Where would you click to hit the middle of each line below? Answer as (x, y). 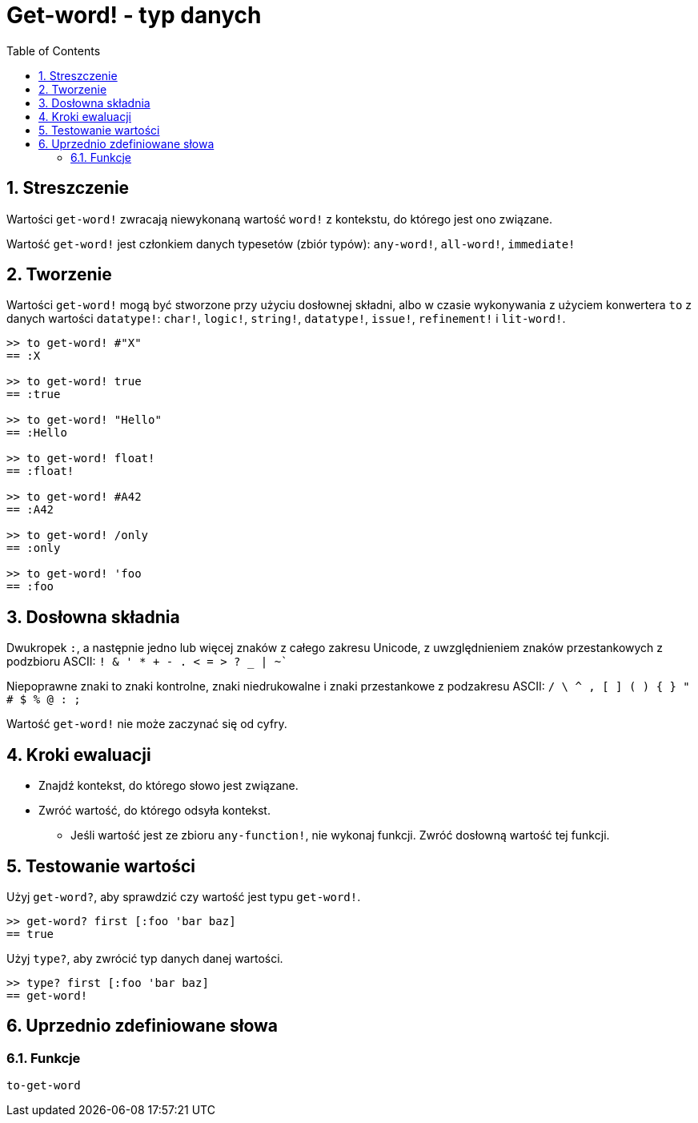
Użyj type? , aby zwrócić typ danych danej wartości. (145, 958)
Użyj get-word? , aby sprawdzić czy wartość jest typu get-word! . (184, 896)
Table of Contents (54, 50)
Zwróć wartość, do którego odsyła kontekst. (154, 811)
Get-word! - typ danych (134, 15)
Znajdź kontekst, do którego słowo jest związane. (168, 786)
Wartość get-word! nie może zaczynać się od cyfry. (147, 724)
